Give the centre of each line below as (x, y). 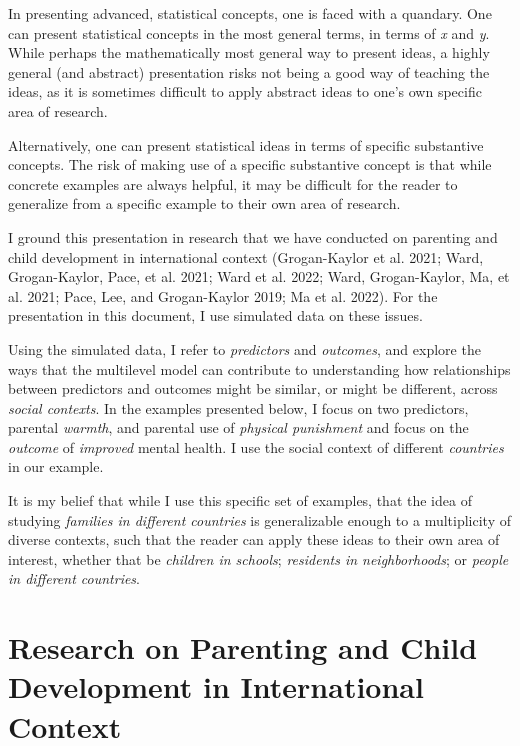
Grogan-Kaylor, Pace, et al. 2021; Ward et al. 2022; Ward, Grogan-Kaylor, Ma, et (259, 276)
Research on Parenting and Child (243, 647)
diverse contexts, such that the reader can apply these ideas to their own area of (254, 539)
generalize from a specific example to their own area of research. (204, 203)
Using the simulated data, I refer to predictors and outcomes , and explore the (244, 348)
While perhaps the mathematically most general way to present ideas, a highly (249, 52)
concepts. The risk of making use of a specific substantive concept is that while (250, 164)
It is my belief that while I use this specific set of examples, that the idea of (240, 500)
